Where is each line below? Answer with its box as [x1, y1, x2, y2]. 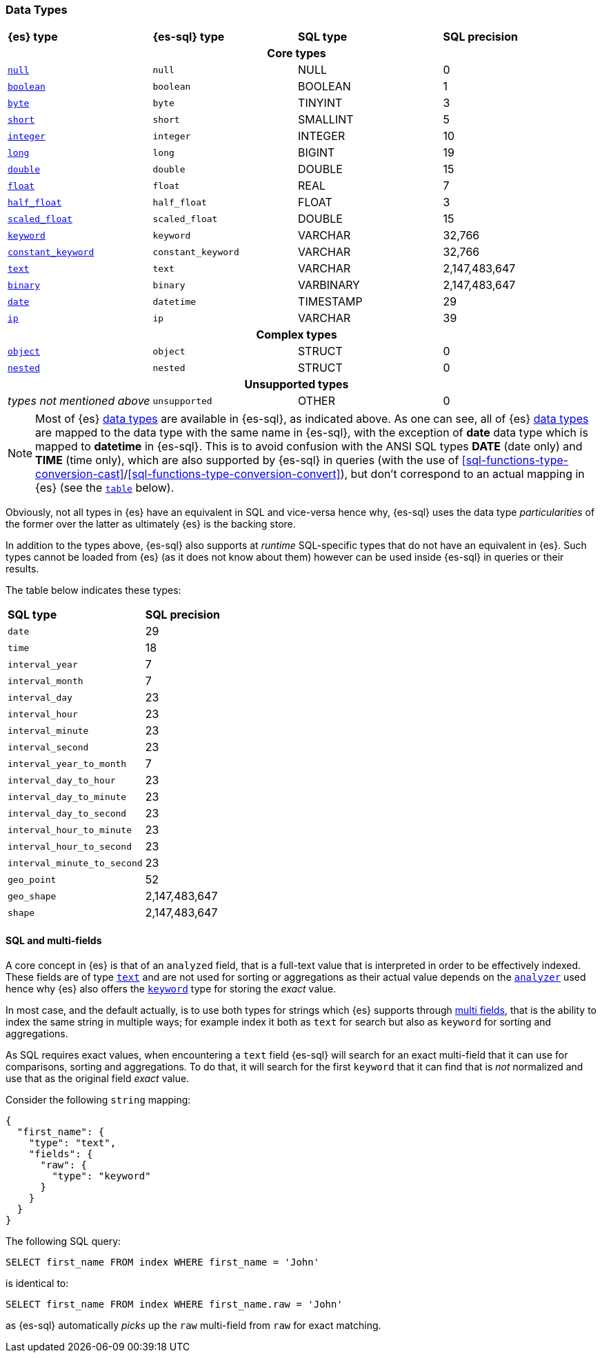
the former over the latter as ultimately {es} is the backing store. [6, 518, 296, 530]
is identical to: [6, 1277, 69, 1289]
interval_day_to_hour [8, 775, 116, 786]
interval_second [8, 741, 89, 752]
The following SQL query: [6, 1235, 121, 1247]
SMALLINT [298, 112, 354, 127]
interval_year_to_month [8, 758, 127, 769]
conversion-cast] [35, 467, 124, 481]
